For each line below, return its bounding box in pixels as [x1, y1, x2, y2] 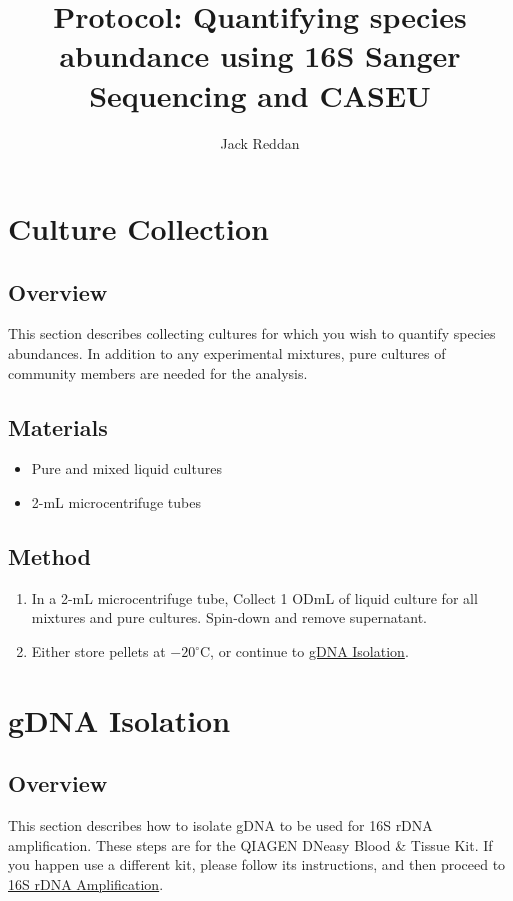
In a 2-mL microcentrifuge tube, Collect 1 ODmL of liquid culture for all [31, 587, 478, 608]
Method [8, 541, 91, 572]
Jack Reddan [220, 132, 300, 153]
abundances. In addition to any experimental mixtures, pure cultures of [8, 343, 446, 364]
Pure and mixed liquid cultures [31, 458, 222, 479]
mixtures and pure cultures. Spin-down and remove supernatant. [31, 607, 427, 628]
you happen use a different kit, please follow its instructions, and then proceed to [8, 854, 506, 875]
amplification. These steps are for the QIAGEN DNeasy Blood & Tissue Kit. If [8, 834, 493, 855]
